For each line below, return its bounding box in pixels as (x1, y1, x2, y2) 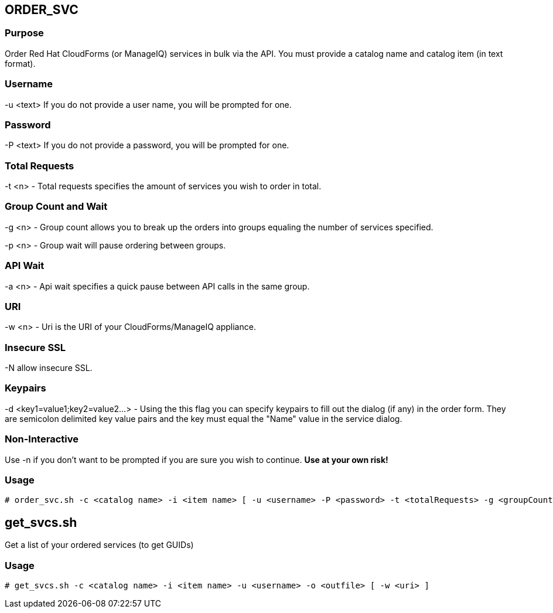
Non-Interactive (5, 433, 78, 445)
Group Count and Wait (5, 200, 108, 213)
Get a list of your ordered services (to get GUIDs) (5, 540, 194, 550)
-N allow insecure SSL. (5, 363, 93, 373)
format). (5, 58, 36, 69)
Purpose (5, 27, 44, 39)
